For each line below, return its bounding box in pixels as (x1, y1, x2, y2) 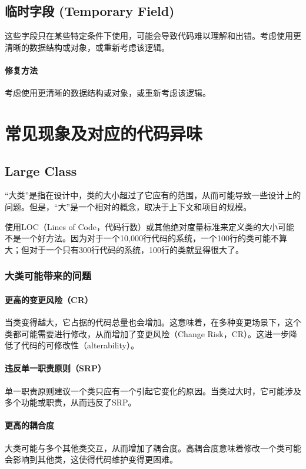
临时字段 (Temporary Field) (5, 2, 175, 20)
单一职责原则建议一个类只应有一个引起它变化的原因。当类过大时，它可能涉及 (5, 384, 301, 397)
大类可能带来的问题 (5, 268, 92, 283)
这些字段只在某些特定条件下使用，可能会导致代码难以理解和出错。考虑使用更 (5, 29, 301, 42)
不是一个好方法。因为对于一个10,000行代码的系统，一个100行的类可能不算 (5, 232, 287, 244)
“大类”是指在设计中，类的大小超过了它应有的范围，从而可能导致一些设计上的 (5, 189, 301, 201)
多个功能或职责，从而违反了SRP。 (5, 396, 137, 408)
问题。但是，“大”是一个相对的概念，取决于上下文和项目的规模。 (5, 200, 252, 212)
